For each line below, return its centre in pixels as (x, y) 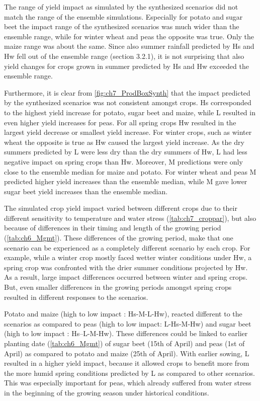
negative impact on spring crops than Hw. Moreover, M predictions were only (123, 161)
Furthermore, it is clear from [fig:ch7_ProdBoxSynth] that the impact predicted (127, 92)
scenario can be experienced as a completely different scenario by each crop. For (127, 247)
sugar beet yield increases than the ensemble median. (86, 191)
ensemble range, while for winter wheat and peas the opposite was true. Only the (129, 36)
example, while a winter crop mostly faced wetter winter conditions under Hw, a (128, 257)
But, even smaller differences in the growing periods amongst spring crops (118, 287)
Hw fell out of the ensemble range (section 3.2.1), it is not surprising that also (124, 56)
